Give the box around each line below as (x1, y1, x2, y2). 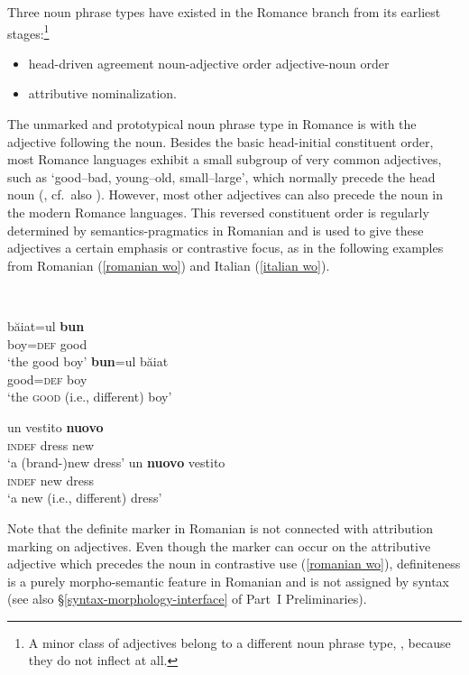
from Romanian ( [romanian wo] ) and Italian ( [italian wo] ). (7, 255, 330, 274)
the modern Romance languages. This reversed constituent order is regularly (7, 203, 429, 221)
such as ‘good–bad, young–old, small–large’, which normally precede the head (7, 167, 436, 186)
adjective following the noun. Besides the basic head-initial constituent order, (7, 132, 434, 151)
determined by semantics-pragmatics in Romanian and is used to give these (7, 220, 424, 239)
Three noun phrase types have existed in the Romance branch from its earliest (7, 3, 441, 21)
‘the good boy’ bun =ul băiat (7, 352, 169, 371)
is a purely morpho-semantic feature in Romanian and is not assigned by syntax (7, 571, 449, 590)
